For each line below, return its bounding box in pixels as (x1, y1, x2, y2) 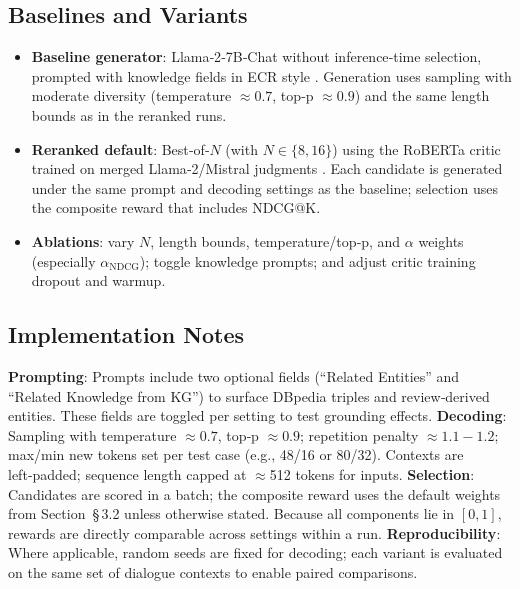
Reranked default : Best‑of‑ (31, 138, 210, 159)
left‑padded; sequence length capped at (8, 463, 247, 484)
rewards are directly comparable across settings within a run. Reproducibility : (8, 522, 501, 543)
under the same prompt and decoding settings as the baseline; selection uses (31, 177, 498, 198)
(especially (31, 250, 96, 271)
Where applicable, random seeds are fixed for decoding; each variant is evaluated (8, 542, 503, 563)
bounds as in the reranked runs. (31, 104, 227, 125)
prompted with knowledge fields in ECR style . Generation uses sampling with (31, 65, 512, 86)
